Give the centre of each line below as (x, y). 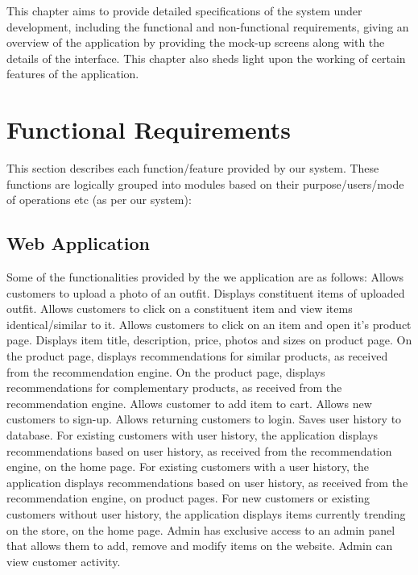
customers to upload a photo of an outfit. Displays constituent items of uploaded (206, 292)
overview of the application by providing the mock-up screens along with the (196, 42)
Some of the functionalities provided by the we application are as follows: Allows (205, 277)
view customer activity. (64, 561)
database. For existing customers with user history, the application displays (192, 435)
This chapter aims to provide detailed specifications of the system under (184, 10)
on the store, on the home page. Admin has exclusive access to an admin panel (201, 529)
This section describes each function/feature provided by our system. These (193, 168)
